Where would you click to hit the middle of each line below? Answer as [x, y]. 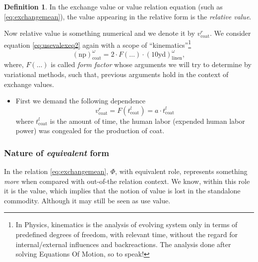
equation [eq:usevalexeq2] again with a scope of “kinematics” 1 [98, 44]
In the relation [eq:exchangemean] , [56, 171]
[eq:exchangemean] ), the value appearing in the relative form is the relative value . [128, 16]
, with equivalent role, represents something [181, 171]
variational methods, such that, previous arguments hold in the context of [116, 74]
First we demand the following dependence [81, 101]
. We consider [230, 33]
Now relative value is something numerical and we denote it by [99, 33]
